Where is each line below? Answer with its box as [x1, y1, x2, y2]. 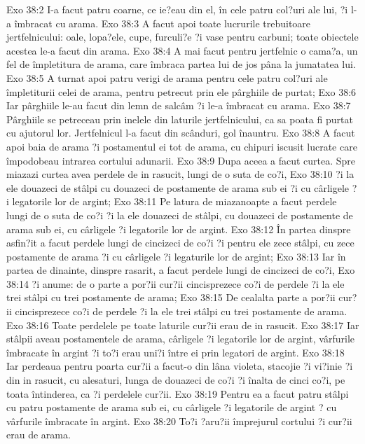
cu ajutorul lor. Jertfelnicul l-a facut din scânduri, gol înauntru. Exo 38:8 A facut [6, 125, 355, 140]
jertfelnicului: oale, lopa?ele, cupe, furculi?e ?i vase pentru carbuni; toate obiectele [6, 29, 359, 44]
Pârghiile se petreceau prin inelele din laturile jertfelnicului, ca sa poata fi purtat [6, 111, 353, 126]
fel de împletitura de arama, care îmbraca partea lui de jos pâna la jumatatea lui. [6, 57, 356, 71]
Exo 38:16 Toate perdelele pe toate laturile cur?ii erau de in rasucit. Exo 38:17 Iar [6, 317, 359, 332]
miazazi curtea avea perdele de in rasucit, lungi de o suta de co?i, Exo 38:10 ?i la [6, 167, 354, 181]
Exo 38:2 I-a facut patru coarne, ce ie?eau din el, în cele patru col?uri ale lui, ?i [6, 2, 348, 16]
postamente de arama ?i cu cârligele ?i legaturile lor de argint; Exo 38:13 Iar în [6, 249, 346, 263]
